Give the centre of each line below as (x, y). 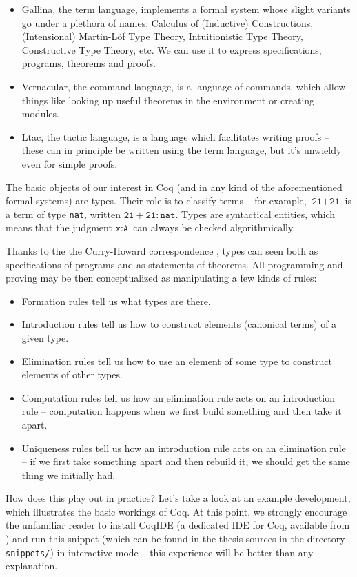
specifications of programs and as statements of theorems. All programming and (174, 264)
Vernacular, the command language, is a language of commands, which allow (184, 86)
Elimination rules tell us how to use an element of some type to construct (177, 361)
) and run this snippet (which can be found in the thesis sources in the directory (175, 539)
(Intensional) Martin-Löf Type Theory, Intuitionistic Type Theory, (162, 36)
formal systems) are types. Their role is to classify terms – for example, (156, 201)
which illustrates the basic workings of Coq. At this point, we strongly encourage (176, 511)
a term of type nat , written (63, 214)
